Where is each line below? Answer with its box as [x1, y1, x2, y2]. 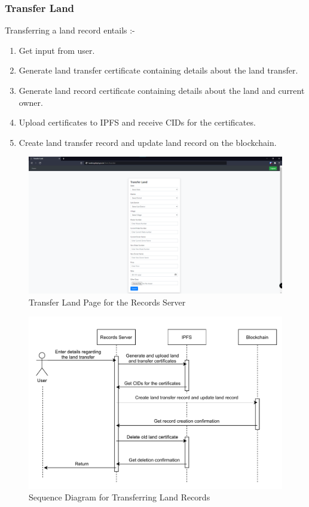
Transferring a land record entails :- [5, 24, 135, 36]
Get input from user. [19, 44, 95, 56]
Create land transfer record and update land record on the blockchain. [19, 136, 277, 148]
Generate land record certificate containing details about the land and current [19, 84, 305, 96]
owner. [19, 96, 43, 108]
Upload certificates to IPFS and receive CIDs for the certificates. [19, 116, 256, 129]
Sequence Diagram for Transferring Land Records [29, 491, 210, 503]
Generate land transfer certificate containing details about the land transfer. [19, 64, 298, 77]
